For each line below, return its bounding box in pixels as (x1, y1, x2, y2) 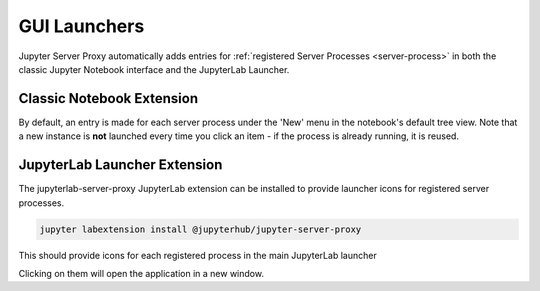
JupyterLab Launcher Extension (18, 156, 223, 174)
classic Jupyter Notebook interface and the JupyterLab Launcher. (18, 63, 290, 75)
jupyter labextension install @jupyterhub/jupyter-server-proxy (39, 223, 362, 235)
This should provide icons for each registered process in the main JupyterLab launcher (18, 249, 377, 261)
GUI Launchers (18, 15, 145, 37)
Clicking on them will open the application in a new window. (18, 267, 265, 279)
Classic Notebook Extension (18, 90, 199, 107)
